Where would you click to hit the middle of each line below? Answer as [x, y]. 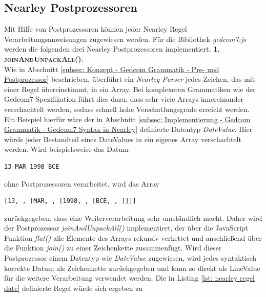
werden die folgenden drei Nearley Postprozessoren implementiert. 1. [112, 49]
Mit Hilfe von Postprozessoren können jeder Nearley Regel [96, 29]
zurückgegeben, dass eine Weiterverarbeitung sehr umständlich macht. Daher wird [133, 218]
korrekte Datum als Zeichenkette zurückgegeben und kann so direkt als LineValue [132, 268]
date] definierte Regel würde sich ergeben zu [74, 288]
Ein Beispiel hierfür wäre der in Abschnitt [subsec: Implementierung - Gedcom [127, 119]
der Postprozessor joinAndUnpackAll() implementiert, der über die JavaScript [126, 228]
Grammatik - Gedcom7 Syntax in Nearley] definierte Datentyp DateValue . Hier [128, 129]
